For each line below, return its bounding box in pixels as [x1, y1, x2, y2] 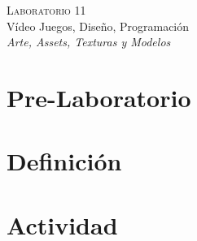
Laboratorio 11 [7, 2, 86, 18]
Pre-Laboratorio [7, 80, 191, 114]
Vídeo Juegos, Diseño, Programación [7, 17, 190, 34]
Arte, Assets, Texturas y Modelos [7, 33, 171, 50]
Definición [7, 144, 122, 178]
